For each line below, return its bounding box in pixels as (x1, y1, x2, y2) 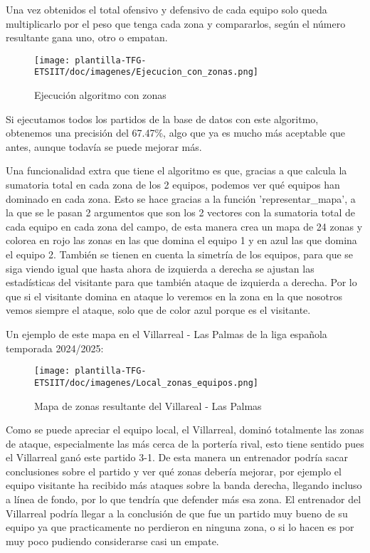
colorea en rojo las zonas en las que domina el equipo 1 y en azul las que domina (6, 233, 357, 248)
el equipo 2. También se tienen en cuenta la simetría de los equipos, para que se (6, 247, 354, 262)
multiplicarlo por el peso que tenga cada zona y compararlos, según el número (6, 16, 346, 31)
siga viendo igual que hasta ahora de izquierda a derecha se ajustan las (6, 260, 314, 275)
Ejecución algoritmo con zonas (34, 88, 166, 102)
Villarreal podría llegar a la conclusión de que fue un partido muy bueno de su (6, 505, 348, 520)
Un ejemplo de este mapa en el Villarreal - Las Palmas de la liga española (6, 327, 327, 341)
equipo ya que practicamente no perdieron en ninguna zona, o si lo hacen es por (6, 520, 354, 534)
